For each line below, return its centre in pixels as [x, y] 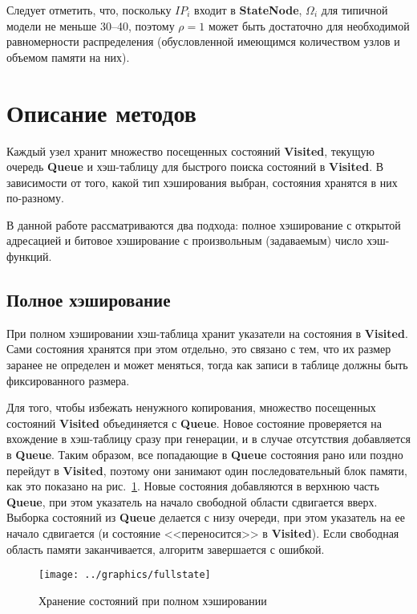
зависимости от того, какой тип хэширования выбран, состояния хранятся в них [202, 182]
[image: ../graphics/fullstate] [125, 575]
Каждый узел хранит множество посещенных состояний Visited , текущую [190, 150]
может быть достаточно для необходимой [309, 25]
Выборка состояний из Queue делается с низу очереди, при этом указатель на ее [206, 517]
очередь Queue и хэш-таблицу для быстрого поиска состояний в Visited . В [195, 167]
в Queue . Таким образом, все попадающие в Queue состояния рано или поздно [205, 455]
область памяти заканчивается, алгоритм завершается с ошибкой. [166, 549]
